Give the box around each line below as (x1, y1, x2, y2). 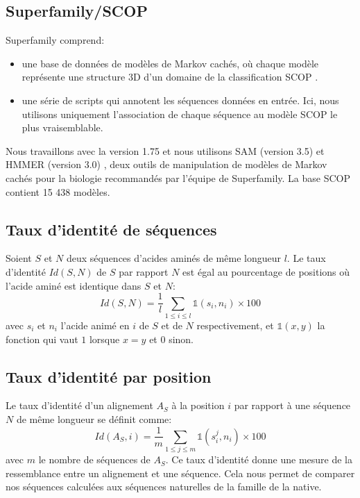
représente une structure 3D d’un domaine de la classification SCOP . (22, 69, 318, 84)
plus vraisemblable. (22, 120, 103, 135)
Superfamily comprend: (6, 33, 105, 47)
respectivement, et (196, 317, 274, 332)
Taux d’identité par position (6, 365, 212, 387)
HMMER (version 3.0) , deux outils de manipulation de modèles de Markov (6, 157, 327, 172)
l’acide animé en (60, 317, 130, 332)
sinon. (169, 331, 194, 346)
